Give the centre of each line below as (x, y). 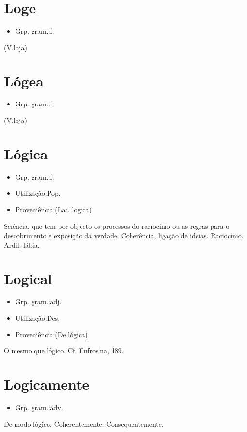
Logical (28, 278)
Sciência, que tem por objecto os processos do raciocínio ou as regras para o (117, 226)
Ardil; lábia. (22, 245)
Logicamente (47, 384)
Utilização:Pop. (38, 193)
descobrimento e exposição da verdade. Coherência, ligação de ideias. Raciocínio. (124, 235)
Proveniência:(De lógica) (51, 334)
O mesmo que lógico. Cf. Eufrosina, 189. (64, 351)
